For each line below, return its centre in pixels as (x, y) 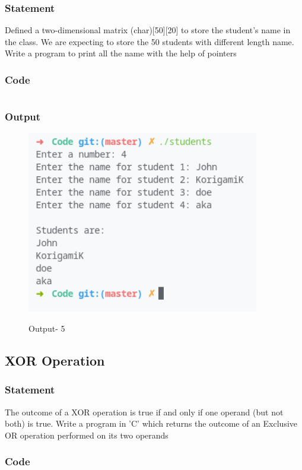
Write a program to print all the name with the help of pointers (121, 53)
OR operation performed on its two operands (87, 435)
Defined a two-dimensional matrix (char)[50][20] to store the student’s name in (148, 30)
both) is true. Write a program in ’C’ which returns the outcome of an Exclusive (151, 423)
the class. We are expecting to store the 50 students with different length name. (150, 41)
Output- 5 (47, 328)
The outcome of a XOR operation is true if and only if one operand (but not (144, 412)
